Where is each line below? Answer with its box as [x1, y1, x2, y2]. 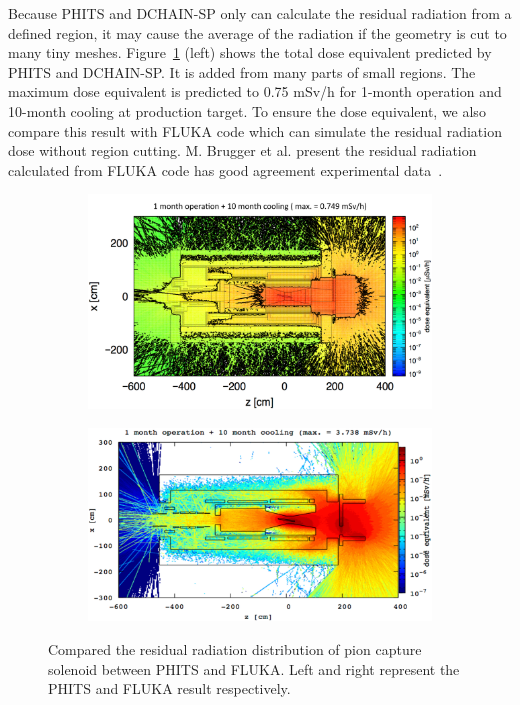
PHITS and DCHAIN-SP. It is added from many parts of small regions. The [8, 61, 476, 82]
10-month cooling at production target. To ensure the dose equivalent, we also [8, 100, 486, 121]
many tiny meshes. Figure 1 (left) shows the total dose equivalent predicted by [8, 42, 492, 63]
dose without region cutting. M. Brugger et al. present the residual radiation [8, 140, 477, 161]
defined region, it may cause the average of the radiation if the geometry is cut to [8, 22, 507, 43]
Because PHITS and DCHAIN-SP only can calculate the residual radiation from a [8, 3, 512, 23]
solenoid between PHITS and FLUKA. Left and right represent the [48, 658, 460, 679]
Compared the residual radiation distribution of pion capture [48, 639, 422, 660]
